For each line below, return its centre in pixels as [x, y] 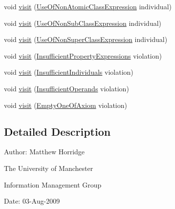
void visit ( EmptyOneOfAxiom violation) [66, 105]
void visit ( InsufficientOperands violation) [66, 88]
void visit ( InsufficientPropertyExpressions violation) [83, 55]
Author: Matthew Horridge [44, 152]
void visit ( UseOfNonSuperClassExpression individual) [86, 39]
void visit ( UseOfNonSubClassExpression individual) [83, 23]
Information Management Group [53, 184]
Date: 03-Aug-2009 [32, 201]
